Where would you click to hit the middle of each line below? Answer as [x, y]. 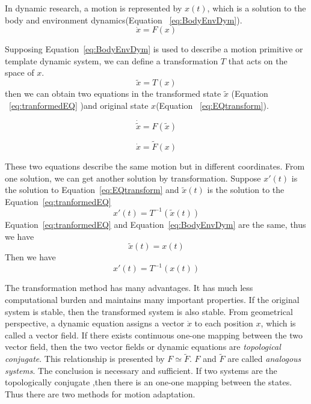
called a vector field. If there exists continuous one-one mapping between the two [154, 335]
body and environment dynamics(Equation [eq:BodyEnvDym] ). [124, 20]
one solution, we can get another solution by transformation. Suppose [133, 178]
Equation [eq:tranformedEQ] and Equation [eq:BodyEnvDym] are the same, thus [155, 224]
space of [20, 72]
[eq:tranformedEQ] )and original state [79, 105]
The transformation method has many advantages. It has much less [129, 288]
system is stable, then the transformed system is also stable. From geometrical [149, 311]
